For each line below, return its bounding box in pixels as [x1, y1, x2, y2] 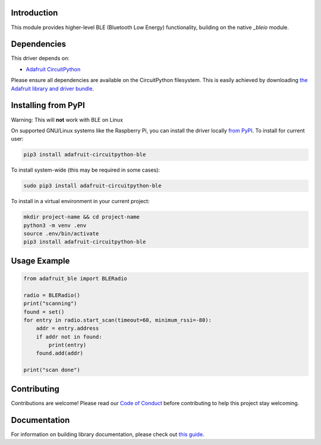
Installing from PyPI [11, 100, 86, 111]
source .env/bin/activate [23, 230, 99, 237]
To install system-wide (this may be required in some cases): [11, 166, 160, 173]
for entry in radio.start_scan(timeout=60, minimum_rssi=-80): [23, 317, 212, 323]
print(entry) [48, 342, 87, 349]
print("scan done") [23, 367, 80, 374]
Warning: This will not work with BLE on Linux [11, 116, 123, 123]
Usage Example [11, 255, 70, 266]
